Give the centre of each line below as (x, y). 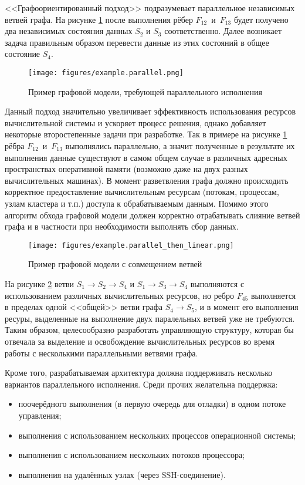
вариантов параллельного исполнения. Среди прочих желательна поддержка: (141, 384)
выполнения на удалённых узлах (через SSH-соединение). (122, 474)
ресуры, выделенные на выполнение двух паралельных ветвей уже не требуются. (150, 318)
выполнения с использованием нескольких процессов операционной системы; (157, 435)
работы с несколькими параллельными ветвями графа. (101, 353)
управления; (40, 415)
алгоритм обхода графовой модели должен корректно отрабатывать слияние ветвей (152, 215)
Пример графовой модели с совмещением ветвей (115, 264)
